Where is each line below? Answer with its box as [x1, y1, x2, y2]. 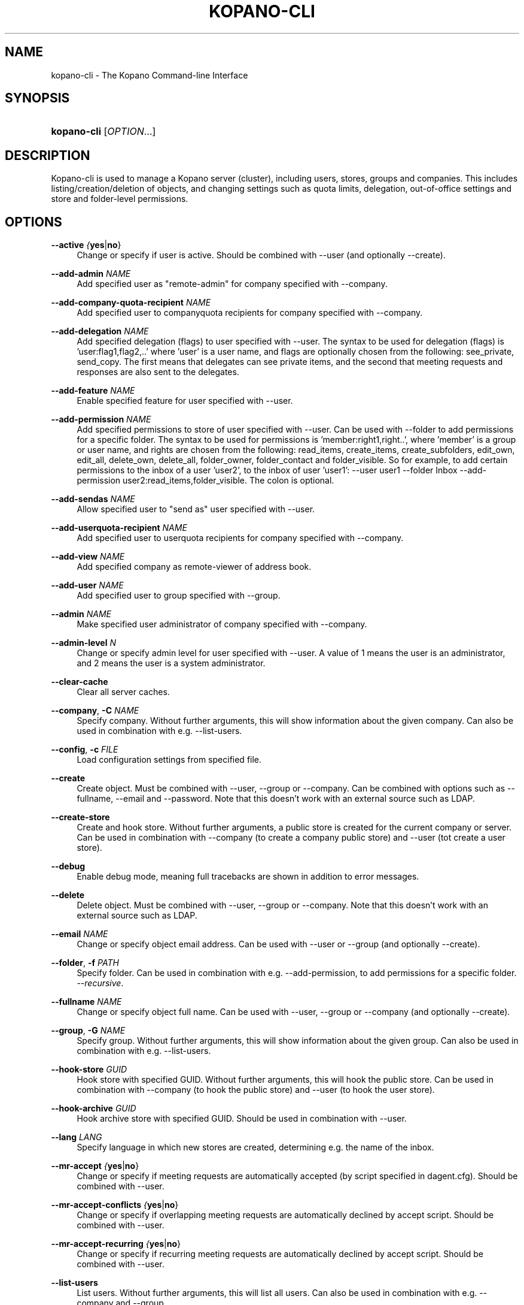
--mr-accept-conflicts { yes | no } [51, 1200, 179, 1210]
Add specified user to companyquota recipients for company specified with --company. [77, 307, 423, 318]
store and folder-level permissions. [51, 194, 188, 204]
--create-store [51, 812, 110, 823]
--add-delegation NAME [51, 326, 149, 337]
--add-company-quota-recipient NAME [51, 297, 211, 308]
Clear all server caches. [77, 687, 170, 697]
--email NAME [51, 929, 108, 940]
